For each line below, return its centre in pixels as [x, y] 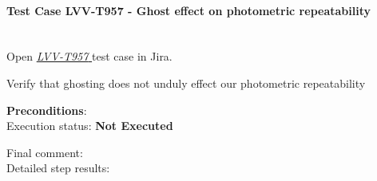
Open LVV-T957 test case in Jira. [89, 56]
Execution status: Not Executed [90, 126]
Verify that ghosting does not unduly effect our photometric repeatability [186, 83]
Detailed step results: [58, 168]
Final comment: [45, 152]
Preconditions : [47, 110]
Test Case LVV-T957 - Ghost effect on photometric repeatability [188, 10]
